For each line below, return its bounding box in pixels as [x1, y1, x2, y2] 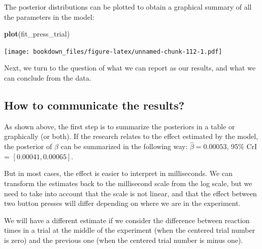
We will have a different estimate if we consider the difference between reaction [4, 215, 250, 225]
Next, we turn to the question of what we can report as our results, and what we [4, 62, 256, 73]
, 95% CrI [226, 141, 257, 152]
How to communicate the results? [4, 97, 185, 113]
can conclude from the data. [4, 73, 91, 83]
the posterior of [4, 141, 52, 152]
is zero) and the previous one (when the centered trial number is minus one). [4, 234, 243, 245]
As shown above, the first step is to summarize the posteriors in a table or [4, 121, 235, 131]
